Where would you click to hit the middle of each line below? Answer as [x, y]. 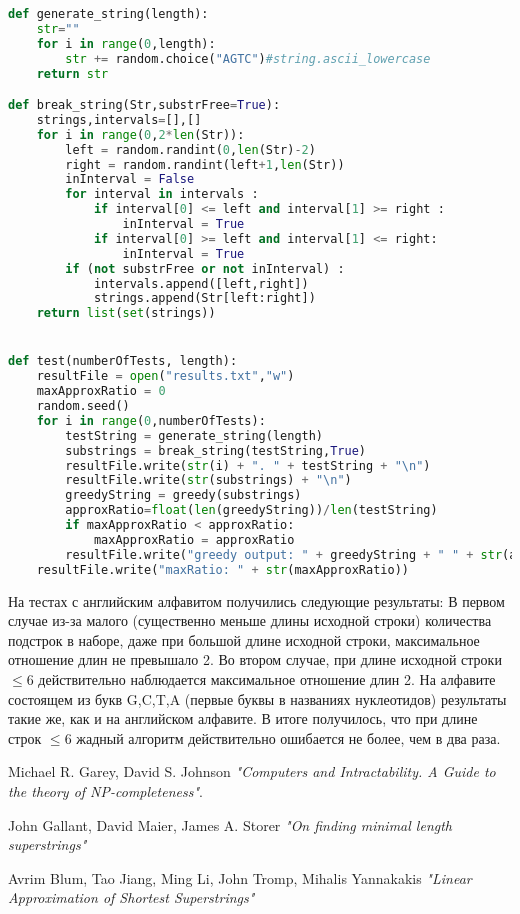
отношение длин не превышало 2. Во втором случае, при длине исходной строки [255, 659]
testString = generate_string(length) [194, 435]
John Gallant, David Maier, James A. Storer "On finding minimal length [230, 824]
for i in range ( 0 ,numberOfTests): [151, 420]
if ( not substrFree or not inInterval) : [205, 268]
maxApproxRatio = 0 [101, 391]
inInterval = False [130, 179]
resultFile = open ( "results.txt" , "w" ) [165, 376]
